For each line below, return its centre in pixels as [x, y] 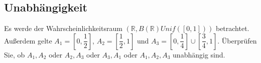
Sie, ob [15, 54]
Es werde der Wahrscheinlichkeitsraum [63, 28]
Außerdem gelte [28, 40]
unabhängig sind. [199, 54]
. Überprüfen [237, 40]
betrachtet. [232, 28]
